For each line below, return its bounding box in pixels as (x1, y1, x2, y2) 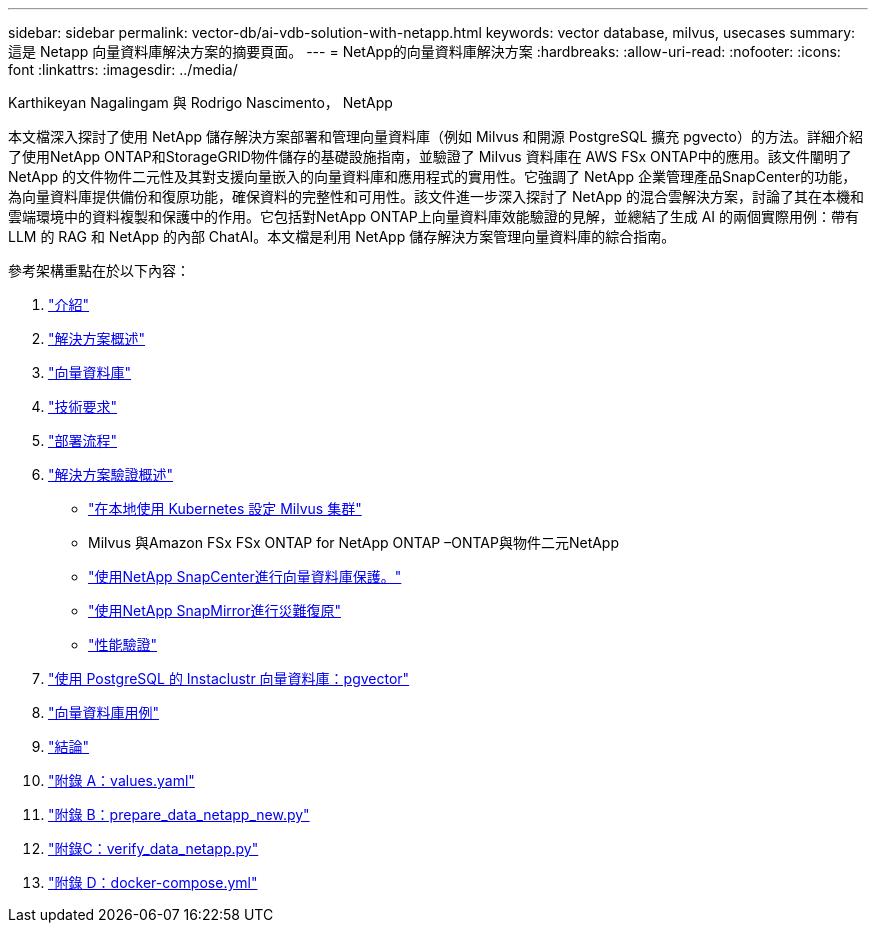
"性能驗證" (88, 636, 158, 653)
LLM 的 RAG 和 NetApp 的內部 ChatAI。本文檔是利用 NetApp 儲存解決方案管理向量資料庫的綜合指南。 (8, 228, 676, 245)
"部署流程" (48, 432, 118, 449)
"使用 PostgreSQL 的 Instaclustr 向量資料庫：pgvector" (48, 670, 410, 687)
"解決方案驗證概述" (48, 466, 174, 483)
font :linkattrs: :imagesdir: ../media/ (8, 61, 238, 78)
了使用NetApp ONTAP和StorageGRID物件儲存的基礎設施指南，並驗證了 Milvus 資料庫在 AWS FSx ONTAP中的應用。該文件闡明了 (8, 148, 852, 165)
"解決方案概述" (48, 330, 146, 347)
